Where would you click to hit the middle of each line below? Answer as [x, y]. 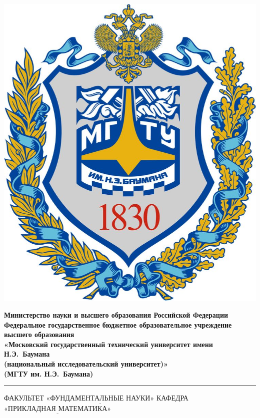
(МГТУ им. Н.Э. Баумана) [49, 373]
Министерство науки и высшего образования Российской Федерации [116, 314]
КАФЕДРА [172, 398]
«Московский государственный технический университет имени [108, 344]
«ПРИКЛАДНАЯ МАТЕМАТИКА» [58, 409]
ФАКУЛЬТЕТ [24, 398]
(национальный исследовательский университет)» [86, 363]
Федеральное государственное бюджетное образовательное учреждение [118, 324]
